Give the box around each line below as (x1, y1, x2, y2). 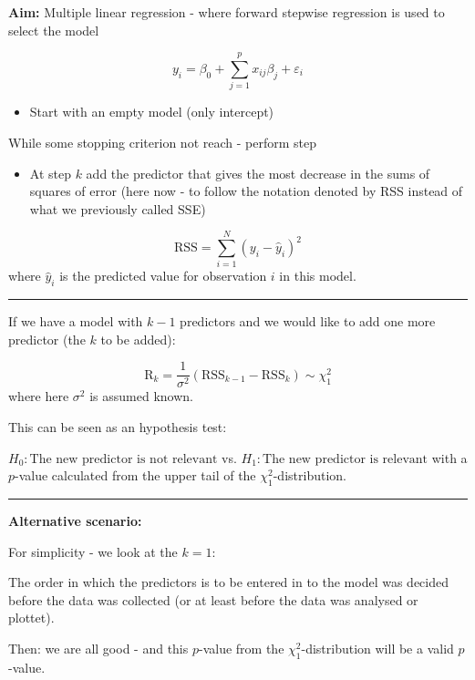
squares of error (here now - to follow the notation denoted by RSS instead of (29, 181, 463, 201)
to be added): (100, 329, 176, 348)
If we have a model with (8, 312, 143, 331)
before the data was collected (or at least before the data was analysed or (8, 590, 418, 609)
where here (8, 386, 69, 406)
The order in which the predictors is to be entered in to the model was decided (8, 572, 449, 592)
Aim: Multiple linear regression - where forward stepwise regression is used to (8, 3, 445, 21)
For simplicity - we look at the (8, 541, 178, 561)
